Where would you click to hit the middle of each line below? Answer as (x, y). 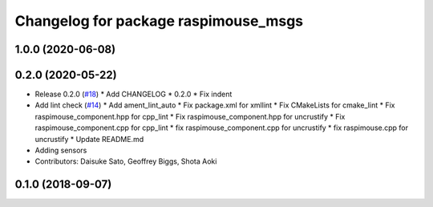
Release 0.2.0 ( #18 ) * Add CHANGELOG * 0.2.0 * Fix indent (134, 94)
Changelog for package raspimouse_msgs (159, 21)
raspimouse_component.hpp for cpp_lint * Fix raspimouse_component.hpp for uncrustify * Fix (190, 116)
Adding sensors (61, 150)
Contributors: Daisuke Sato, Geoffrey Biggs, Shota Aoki (126, 161)
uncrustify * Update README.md (89, 139)
